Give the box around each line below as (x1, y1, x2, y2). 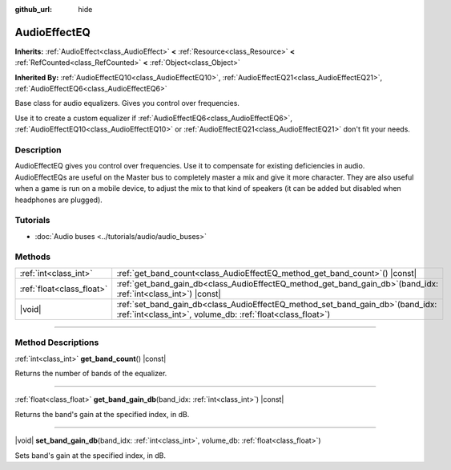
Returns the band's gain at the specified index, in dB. (14, 409, 190, 419)
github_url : (14, 5, 52, 14)
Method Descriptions (14, 337, 99, 348)
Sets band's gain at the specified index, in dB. (14, 450, 167, 460)
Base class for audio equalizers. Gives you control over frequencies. (14, 99, 240, 108)
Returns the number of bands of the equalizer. (14, 368, 167, 378)
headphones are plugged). (14, 195, 103, 205)
